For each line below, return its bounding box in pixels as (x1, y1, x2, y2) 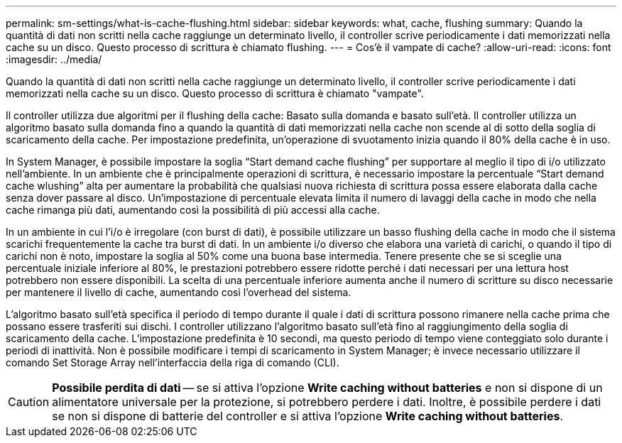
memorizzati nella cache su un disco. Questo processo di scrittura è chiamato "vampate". (6, 87, 424, 99)
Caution (8, 395, 50, 409)
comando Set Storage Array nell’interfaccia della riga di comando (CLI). (6, 356, 339, 368)
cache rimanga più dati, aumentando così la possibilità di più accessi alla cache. (6, 204, 380, 216)
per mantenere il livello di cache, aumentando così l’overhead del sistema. (6, 286, 351, 298)
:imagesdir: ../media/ (6, 53, 102, 65)
